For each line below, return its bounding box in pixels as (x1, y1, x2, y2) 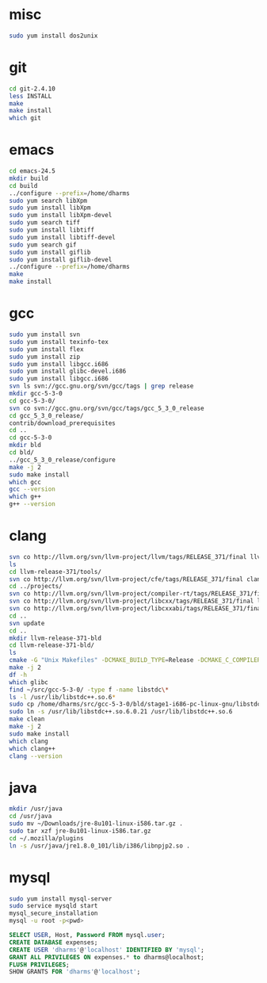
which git (9, 114, 42, 122)
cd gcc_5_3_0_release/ (9, 411, 84, 419)
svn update (9, 619, 45, 627)
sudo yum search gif (9, 240, 78, 249)
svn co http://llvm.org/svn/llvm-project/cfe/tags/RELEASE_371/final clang (9, 575, 265, 583)
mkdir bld (9, 442, 42, 449)
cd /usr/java (9, 813, 52, 820)
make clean (9, 715, 45, 723)
